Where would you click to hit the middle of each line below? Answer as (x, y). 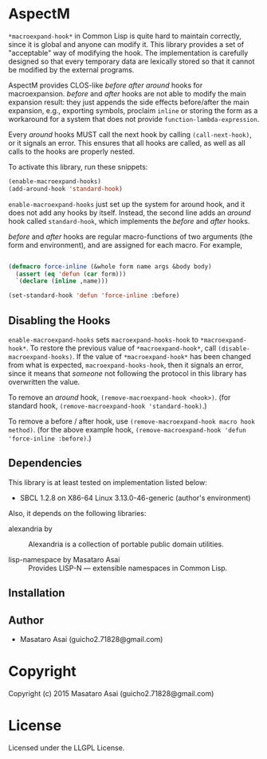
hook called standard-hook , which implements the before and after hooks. (129, 221)
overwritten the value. (44, 382)
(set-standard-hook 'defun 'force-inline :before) (94, 295)
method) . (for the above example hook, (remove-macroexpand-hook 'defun (128, 430)
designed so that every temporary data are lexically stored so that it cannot (132, 61)
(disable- (234, 349)
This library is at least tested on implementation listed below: (108, 482)
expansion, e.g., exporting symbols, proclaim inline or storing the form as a (133, 110)
